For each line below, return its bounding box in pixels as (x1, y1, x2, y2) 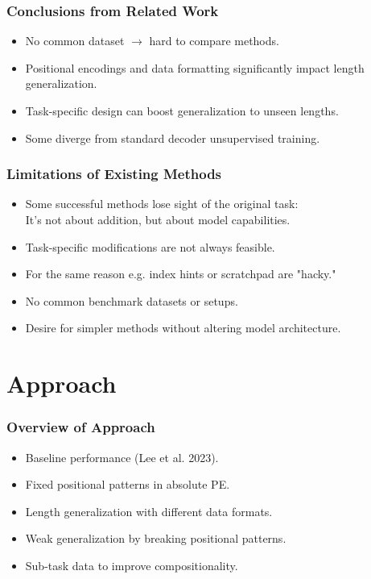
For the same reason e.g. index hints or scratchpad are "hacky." (25, 265, 336, 282)
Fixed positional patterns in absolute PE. (25, 476, 230, 493)
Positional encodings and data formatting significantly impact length (25, 59, 365, 76)
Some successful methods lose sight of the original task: (25, 195, 299, 212)
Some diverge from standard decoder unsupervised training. (25, 129, 320, 146)
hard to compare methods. (149, 32, 279, 49)
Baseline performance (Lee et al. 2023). (25, 448, 219, 465)
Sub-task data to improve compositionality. (25, 556, 238, 573)
